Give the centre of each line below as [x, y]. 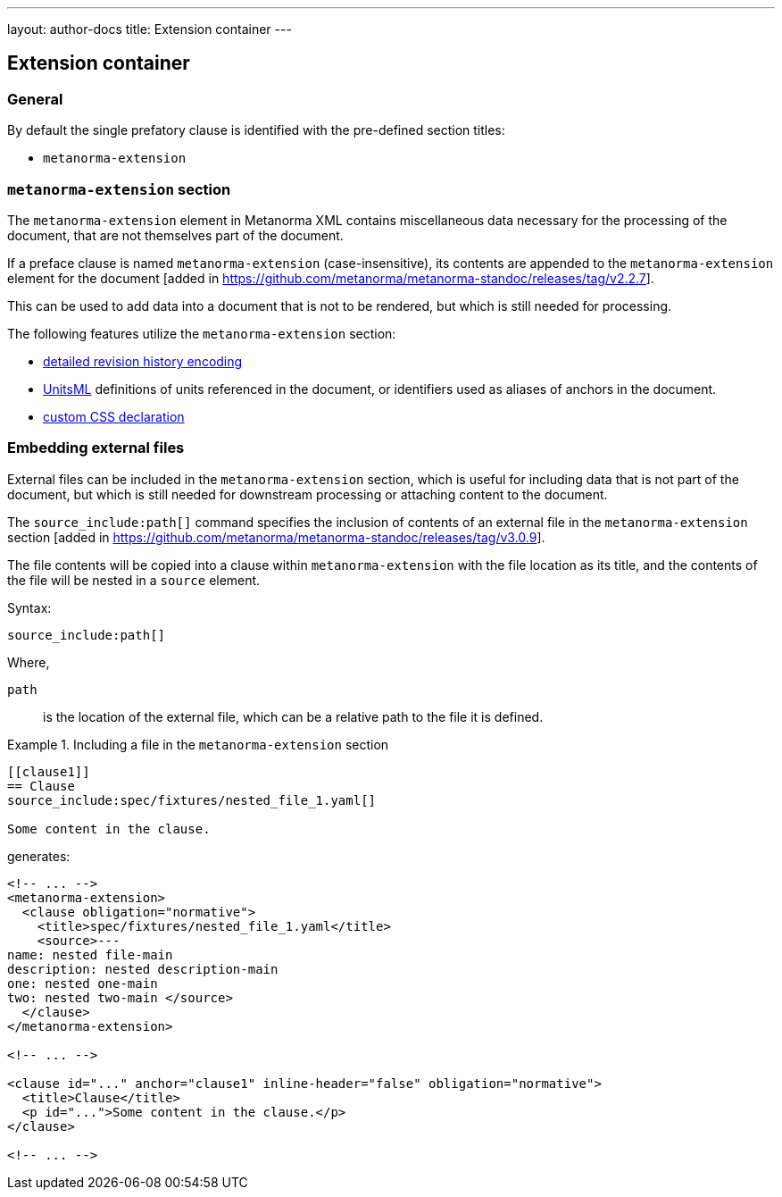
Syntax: [29, 607]
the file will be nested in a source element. [134, 580]
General [35, 99]
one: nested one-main [83, 983]
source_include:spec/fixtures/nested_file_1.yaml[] [192, 800]
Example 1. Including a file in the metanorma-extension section [198, 744]
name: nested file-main [90, 954]
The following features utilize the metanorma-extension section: [202, 333]
